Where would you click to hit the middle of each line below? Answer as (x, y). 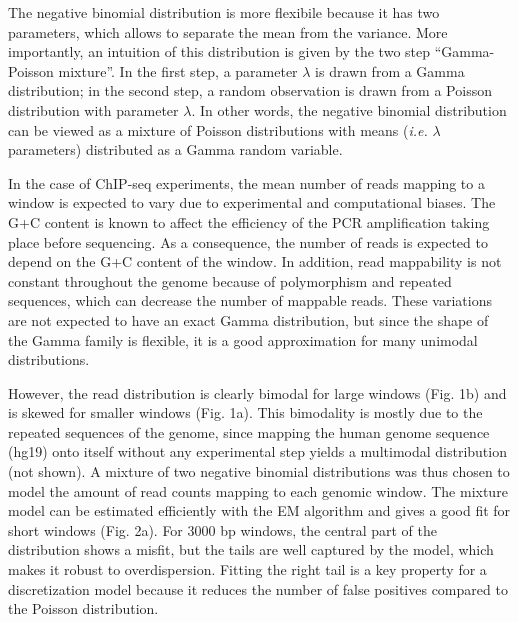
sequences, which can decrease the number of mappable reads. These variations (250, 300)
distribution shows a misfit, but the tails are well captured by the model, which (251, 549)
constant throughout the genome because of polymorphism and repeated (230, 280)
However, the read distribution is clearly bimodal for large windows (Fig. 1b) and (257, 392)
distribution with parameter (93, 109)
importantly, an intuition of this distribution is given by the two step (219, 51)
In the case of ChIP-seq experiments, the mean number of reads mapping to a (246, 182)
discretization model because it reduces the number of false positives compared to (258, 588)
